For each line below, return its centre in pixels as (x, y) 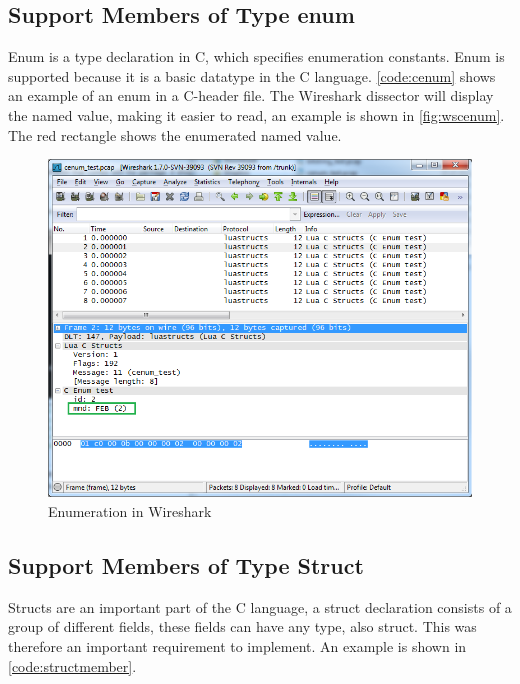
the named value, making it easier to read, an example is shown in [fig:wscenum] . (256, 114)
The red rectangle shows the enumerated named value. (175, 134)
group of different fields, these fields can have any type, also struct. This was (242, 626)
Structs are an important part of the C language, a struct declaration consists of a (260, 606)
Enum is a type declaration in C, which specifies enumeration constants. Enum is (256, 56)
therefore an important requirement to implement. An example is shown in (237, 645)
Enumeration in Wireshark (130, 510)
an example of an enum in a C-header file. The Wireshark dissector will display (251, 95)
